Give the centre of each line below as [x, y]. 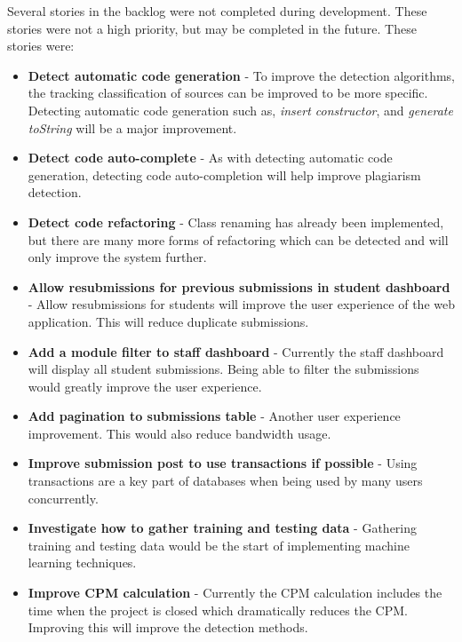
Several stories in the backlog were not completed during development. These [217, 11]
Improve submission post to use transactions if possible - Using [223, 463]
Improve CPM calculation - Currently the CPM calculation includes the [235, 593]
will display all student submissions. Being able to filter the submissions [223, 369]
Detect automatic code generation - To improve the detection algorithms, [242, 75]
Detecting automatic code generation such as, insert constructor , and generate [240, 110]
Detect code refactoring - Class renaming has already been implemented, [236, 222]
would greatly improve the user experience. [145, 386]
